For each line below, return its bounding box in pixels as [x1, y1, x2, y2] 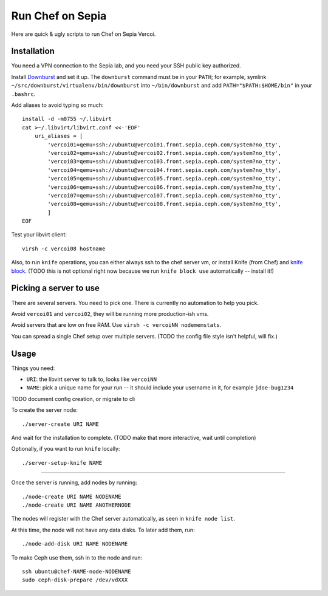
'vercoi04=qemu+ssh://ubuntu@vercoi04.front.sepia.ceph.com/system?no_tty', [47, 166, 282, 173]
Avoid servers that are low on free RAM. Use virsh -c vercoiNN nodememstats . [11, 321, 222, 329]
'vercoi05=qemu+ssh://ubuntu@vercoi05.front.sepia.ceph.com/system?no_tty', [47, 175, 282, 182]
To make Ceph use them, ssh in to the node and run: [11, 553, 143, 561]
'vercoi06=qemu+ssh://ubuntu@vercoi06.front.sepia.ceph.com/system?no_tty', [47, 183, 282, 191]
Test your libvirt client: [11, 231, 67, 238]
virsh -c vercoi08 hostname [22, 245, 106, 252]
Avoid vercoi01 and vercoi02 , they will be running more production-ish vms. [11, 310, 209, 317]
